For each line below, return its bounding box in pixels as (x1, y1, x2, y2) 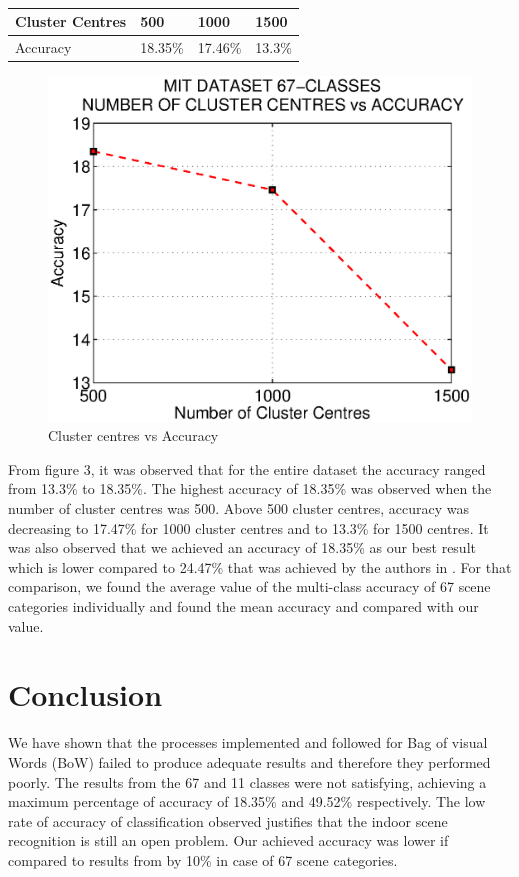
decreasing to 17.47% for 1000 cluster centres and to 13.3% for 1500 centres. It (8, 517, 489, 538)
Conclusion (8, 674, 163, 715)
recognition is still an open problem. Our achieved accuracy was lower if (8, 830, 449, 851)
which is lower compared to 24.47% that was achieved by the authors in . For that (8, 556, 512, 577)
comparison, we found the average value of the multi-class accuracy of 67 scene (8, 576, 491, 597)
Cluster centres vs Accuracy (48, 425, 219, 446)
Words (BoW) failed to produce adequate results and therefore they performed (8, 751, 491, 772)
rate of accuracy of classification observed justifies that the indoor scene (8, 810, 448, 831)
